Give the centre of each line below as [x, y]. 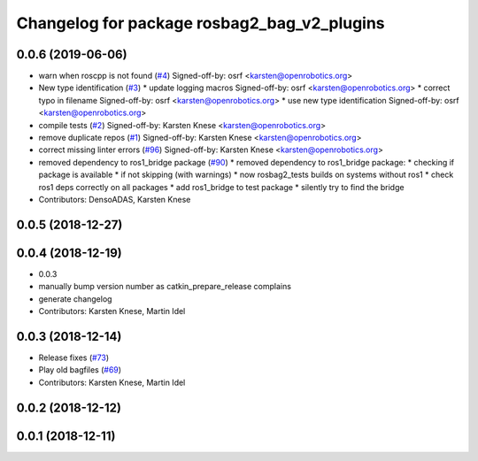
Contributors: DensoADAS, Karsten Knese [115, 199]
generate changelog [75, 299]
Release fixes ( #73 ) [74, 357]
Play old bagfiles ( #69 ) [80, 370]
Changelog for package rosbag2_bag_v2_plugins [200, 23]
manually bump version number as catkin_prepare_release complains [165, 287]
